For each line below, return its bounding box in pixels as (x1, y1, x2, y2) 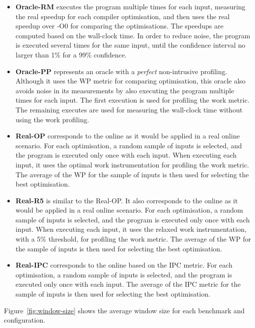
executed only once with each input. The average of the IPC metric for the (15, 279, 241, 289)
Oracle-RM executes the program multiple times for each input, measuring (15, 1, 246, 11)
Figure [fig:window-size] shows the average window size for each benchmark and (4, 305, 245, 315)
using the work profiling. (15, 114, 89, 124)
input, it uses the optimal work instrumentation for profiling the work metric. (15, 159, 249, 169)
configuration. (4, 315, 46, 325)
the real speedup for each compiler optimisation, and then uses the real (15, 11, 230, 21)
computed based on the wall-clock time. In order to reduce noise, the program (15, 30, 251, 40)
